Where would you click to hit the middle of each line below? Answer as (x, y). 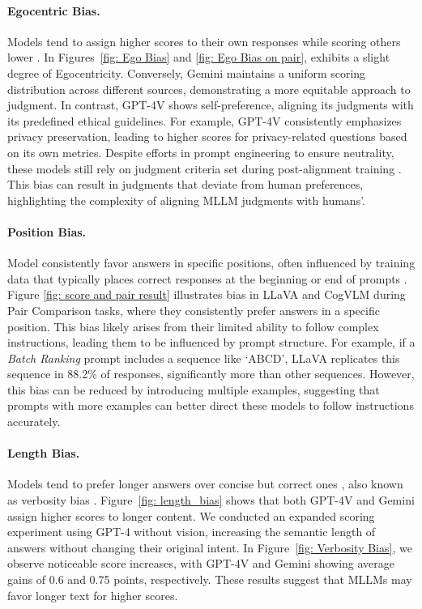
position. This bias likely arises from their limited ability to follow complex (193, 326)
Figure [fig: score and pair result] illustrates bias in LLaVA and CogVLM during (207, 294)
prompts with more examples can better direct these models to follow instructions (211, 405)
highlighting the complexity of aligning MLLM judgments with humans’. (186, 200)
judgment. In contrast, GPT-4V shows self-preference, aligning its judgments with (211, 105)
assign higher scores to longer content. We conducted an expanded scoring (191, 515)
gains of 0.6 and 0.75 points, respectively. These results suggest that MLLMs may (210, 579)
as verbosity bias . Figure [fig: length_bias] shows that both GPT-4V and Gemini (211, 500)
